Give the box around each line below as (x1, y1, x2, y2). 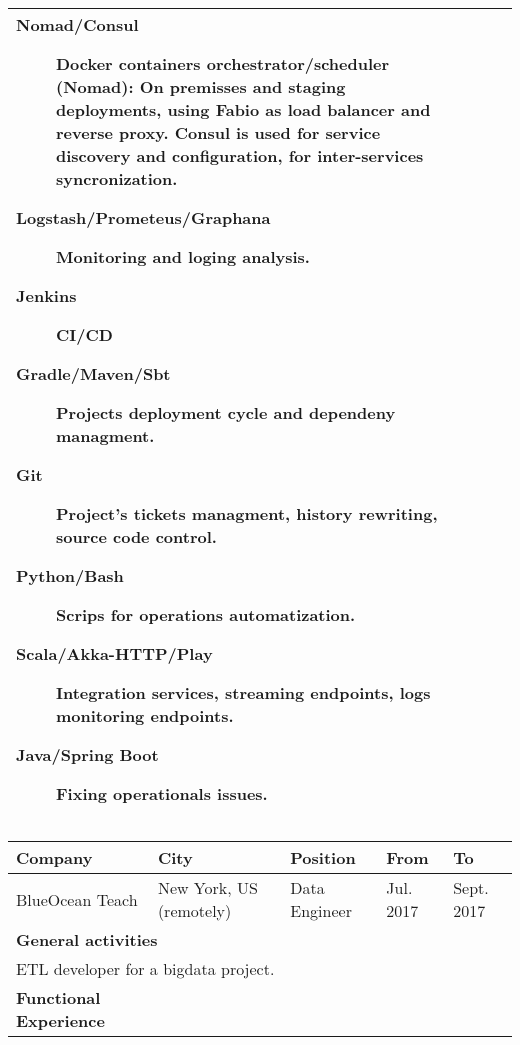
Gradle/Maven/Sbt (16, 362, 171, 385)
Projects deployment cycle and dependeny (56, 401, 396, 424)
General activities (16, 928, 158, 951)
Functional (16, 986, 101, 1009)
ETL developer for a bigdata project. (16, 957, 275, 980)
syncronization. (56, 167, 178, 190)
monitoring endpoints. (56, 704, 234, 727)
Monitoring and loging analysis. (56, 245, 310, 268)
